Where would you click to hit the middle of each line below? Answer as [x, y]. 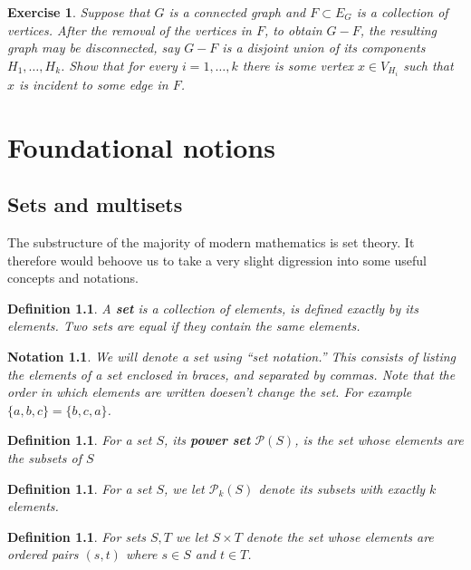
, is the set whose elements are [379, 440]
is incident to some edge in [94, 84]
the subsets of [44, 457]
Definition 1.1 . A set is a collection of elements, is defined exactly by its [213, 308]
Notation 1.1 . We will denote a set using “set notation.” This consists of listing [232, 357]
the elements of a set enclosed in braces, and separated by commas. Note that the [231, 374]
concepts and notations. [73, 278]
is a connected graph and [237, 12]
